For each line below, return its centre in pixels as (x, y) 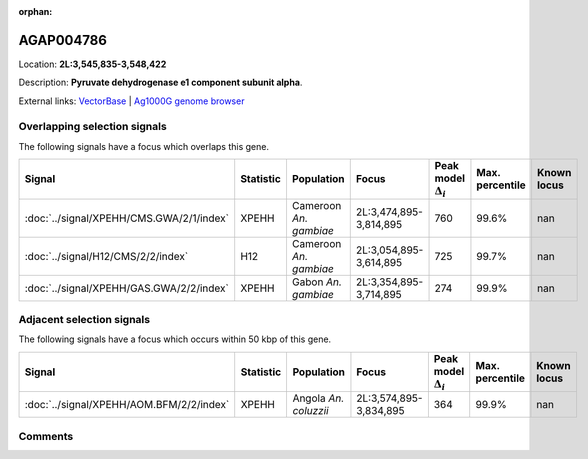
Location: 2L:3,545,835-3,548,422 (92, 64)
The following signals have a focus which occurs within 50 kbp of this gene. (175, 339)
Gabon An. (316, 282)
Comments (46, 436)
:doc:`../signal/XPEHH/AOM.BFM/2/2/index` (127, 405)
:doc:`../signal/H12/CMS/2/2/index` (106, 256)
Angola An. (318, 398)
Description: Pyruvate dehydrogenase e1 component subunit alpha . (160, 82)
